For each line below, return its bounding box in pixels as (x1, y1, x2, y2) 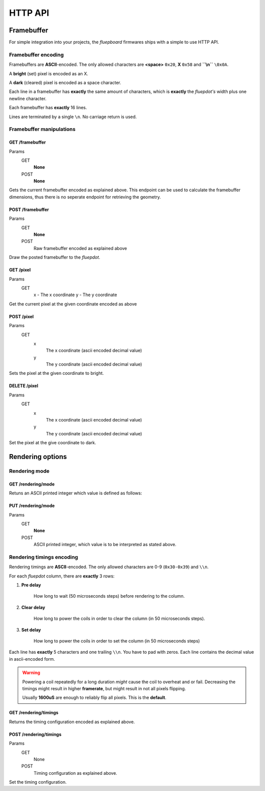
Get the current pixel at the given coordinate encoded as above (9, 301, 137, 307)
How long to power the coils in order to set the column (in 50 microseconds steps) (33, 638, 200, 644)
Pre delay (21, 582, 41, 588)
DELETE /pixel (9, 383, 39, 389)
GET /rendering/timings (9, 710, 59, 716)
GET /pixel (9, 267, 31, 273)
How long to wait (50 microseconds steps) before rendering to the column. (33, 593, 185, 599)
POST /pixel (9, 313, 34, 319)
